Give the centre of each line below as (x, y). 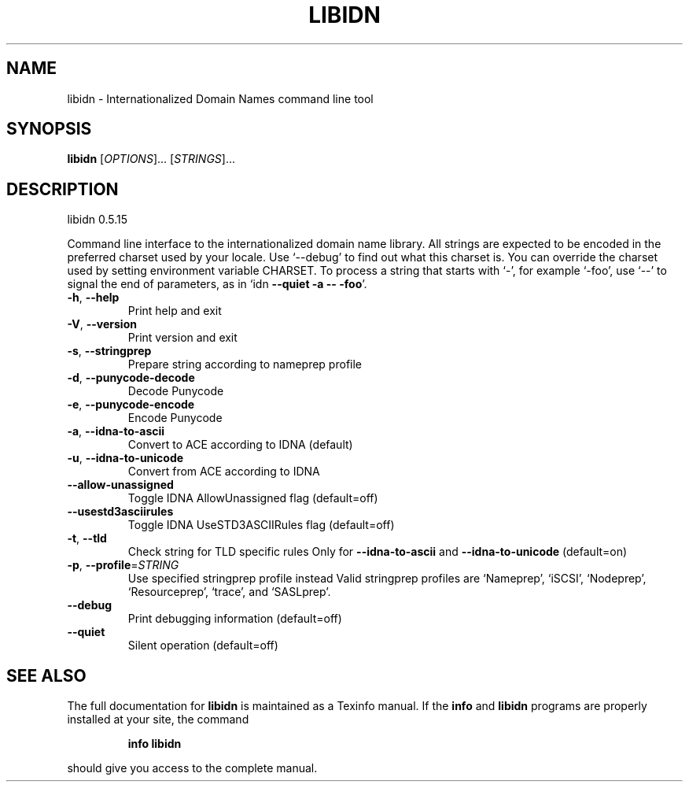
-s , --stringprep (109, 351)
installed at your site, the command (158, 720)
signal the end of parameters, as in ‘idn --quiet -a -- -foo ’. (217, 284)
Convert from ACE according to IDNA (224, 472)
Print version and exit (182, 338)
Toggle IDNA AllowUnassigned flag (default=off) (253, 498)
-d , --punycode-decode (131, 378)
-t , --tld (87, 538)
